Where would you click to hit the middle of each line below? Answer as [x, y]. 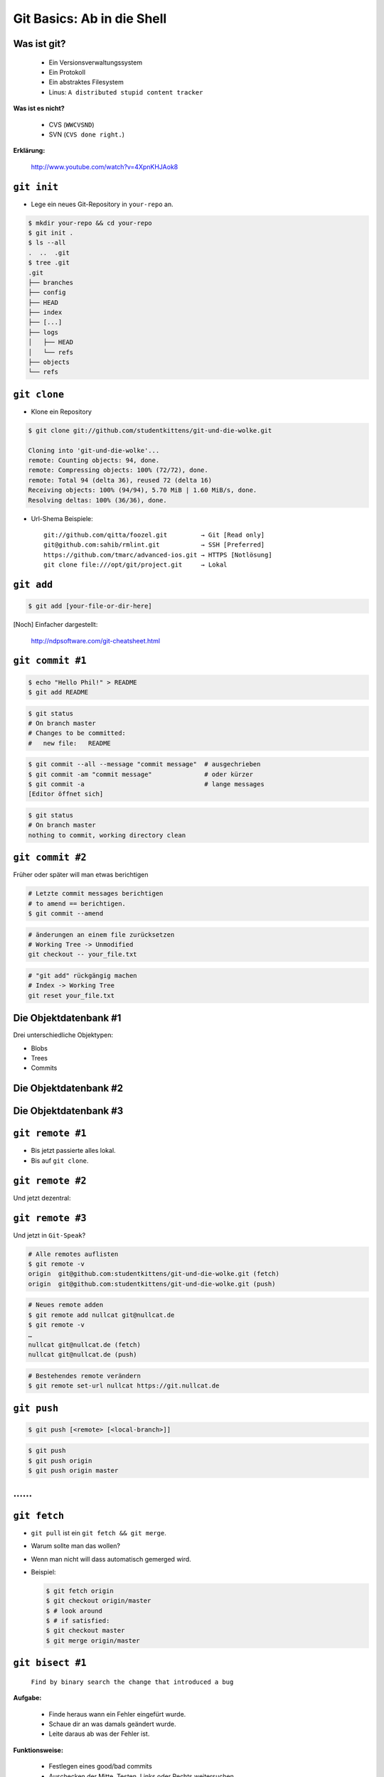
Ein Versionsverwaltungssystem [95, 62]
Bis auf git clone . [60, 1160]
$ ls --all [47, 243]
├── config [47, 292]
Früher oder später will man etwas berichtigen [81, 875]
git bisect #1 [50, 1663]
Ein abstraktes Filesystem [86, 82]
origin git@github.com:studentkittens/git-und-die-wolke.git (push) [152, 1284]
